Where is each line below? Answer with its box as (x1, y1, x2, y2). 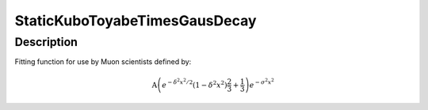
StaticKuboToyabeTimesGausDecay (14, 12, 257, 29)
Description (14, 35, 78, 49)
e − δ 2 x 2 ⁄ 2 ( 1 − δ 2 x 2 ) (162, 78, 227, 89)
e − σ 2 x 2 (249, 78, 275, 89)
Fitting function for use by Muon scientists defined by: (14, 57, 192, 66)
